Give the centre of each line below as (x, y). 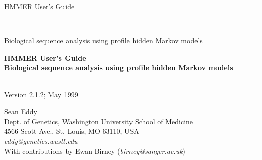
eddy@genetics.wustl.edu (41, 141)
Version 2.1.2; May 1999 (41, 94)
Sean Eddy (21, 111)
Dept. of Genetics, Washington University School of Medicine (99, 121)
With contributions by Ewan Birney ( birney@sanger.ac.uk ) (95, 151)
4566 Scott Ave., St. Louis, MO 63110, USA (72, 131)
